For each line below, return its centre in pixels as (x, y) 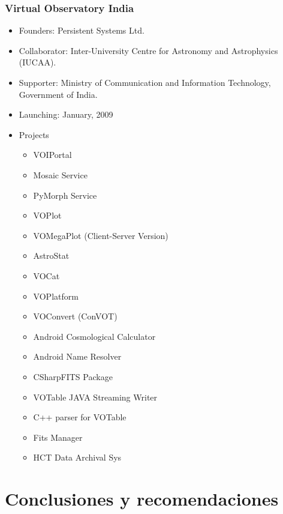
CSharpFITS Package (73, 376)
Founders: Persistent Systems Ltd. (82, 30)
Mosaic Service (60, 174)
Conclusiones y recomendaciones (142, 499)
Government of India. (58, 94)
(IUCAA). (37, 62)
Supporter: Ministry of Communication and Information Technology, (145, 82)
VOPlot (47, 215)
